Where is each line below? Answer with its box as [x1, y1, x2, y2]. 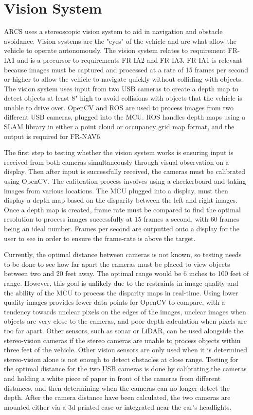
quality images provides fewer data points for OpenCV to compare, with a [4, 297, 225, 307]
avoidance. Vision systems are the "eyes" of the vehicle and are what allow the [4, 35, 236, 46]
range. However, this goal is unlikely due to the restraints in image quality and [4, 277, 238, 288]
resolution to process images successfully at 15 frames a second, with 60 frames [4, 214, 239, 224]
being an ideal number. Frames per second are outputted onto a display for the [4, 224, 240, 233]
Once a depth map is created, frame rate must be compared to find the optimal [4, 204, 241, 214]
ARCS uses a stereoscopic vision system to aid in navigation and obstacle [4, 26, 223, 36]
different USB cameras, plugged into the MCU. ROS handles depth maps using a [4, 112, 246, 122]
